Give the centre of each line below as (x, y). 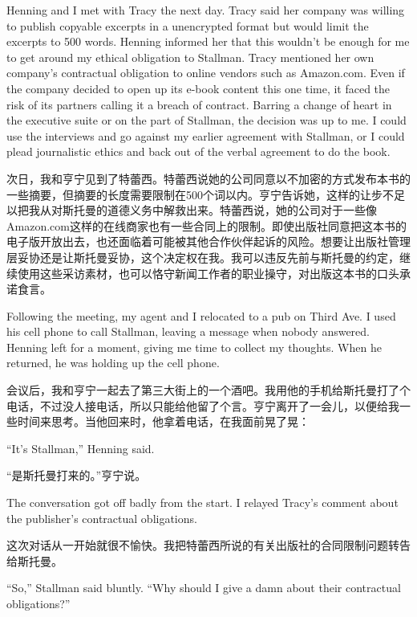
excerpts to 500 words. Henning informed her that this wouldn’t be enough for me (208, 41)
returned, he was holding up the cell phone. (113, 363)
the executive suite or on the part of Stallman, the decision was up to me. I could (206, 120)
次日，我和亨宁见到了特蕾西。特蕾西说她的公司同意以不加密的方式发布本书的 (208, 178)
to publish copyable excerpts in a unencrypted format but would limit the (188, 25)
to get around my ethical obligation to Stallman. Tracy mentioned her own (190, 57)
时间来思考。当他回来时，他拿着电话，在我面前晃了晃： (163, 421)
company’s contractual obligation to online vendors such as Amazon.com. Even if (206, 73)
